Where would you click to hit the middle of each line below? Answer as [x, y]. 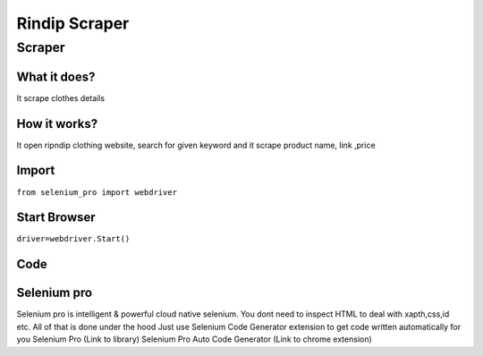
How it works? [57, 124]
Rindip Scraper [73, 23]
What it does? [56, 76]
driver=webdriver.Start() [73, 239]
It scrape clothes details [61, 97]
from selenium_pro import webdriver [97, 192]
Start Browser [56, 218]
